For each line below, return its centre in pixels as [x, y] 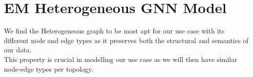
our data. [18, 50]
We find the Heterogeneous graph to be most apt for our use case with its [114, 31]
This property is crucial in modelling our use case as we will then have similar [121, 59]
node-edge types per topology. [49, 69]
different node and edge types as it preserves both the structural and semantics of [126, 40]
